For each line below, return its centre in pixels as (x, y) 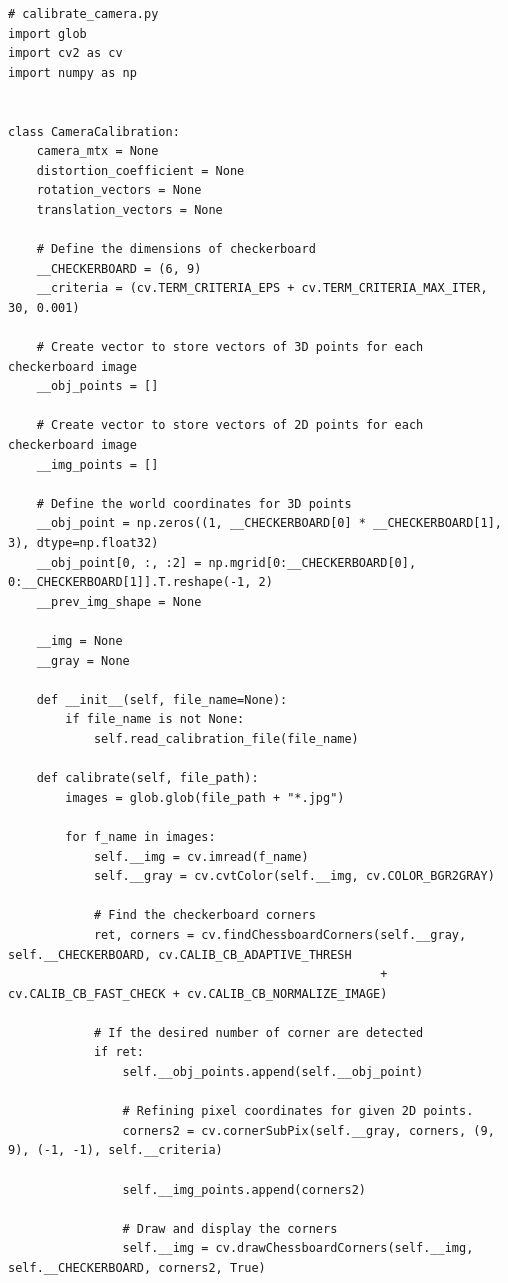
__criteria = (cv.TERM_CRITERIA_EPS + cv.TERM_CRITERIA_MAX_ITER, (262, 288)
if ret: (119, 1052)
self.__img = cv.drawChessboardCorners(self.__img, (298, 1248)
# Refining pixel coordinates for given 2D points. (298, 1111)
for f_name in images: (140, 836)
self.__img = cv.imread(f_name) (201, 856)
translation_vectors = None (129, 209)
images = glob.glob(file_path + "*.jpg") (205, 797)
